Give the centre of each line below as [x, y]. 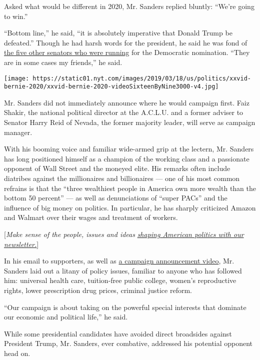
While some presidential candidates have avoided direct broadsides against [118, 333]
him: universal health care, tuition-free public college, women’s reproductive [120, 280]
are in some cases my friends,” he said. [63, 62]
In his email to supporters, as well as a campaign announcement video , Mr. [119, 261]
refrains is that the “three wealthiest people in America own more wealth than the [130, 188]
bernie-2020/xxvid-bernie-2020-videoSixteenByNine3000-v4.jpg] [111, 87]
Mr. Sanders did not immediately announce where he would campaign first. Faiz [127, 102]
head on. [17, 353]
